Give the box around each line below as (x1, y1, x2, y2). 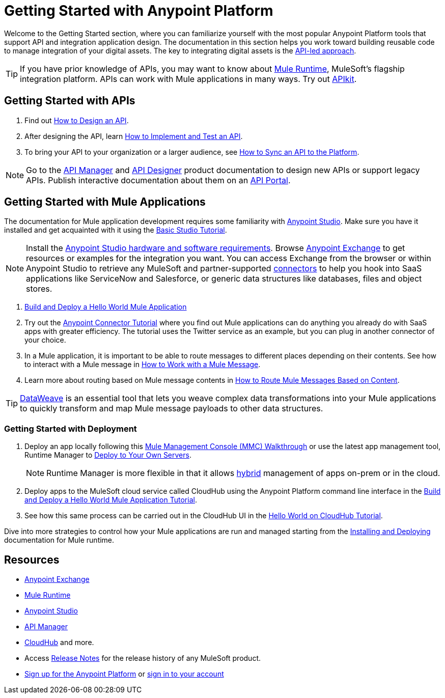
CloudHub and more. (24, 638, 94, 647)
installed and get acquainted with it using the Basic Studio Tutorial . (4, 226, 227, 235)
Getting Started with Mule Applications (4, 196, 206, 209)
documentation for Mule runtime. (4, 536, 115, 545)
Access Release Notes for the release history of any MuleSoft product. (24, 654, 261, 663)
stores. (26, 284, 52, 294)
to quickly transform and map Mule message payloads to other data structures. (20, 403, 323, 414)
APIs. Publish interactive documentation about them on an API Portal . (26, 175, 291, 185)
